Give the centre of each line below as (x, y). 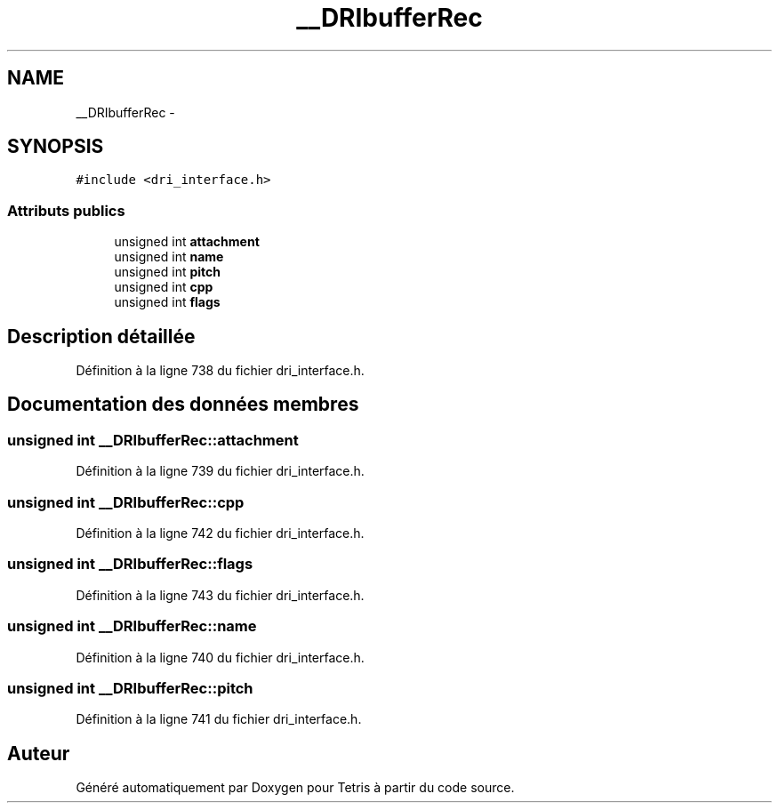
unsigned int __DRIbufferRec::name (132, 626)
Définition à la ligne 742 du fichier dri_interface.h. (220, 533)
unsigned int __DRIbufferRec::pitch (130, 688)
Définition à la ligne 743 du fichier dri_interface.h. (220, 595)
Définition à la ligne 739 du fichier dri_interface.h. (220, 471)
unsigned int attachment (187, 242)
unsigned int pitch (167, 272)
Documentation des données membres (183, 405)
